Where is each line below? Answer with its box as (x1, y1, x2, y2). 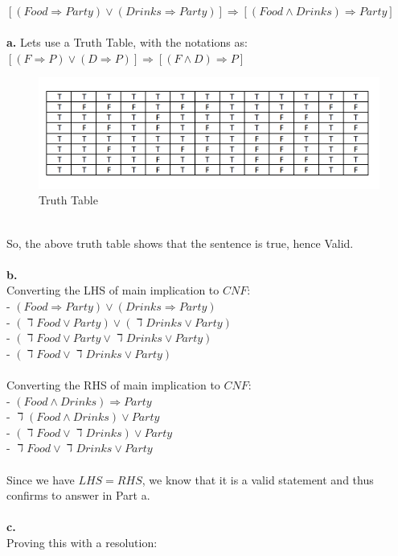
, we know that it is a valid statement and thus (142, 471, 374, 488)
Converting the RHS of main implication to (6, 376, 220, 393)
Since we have (6, 471, 75, 488)
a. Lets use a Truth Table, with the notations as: (6, 34, 248, 51)
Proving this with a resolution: (6, 533, 158, 550)
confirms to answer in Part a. (6, 487, 150, 504)
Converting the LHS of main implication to (6, 282, 220, 299)
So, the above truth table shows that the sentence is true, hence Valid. (6, 234, 354, 251)
